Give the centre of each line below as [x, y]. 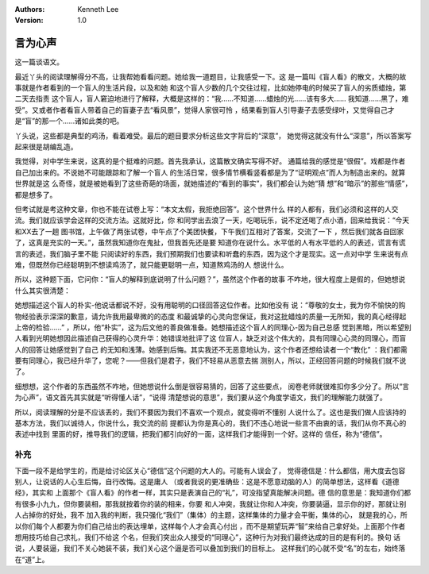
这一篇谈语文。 [39, 62]
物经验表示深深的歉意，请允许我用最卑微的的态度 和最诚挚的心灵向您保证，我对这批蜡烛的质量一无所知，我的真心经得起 [211, 316]
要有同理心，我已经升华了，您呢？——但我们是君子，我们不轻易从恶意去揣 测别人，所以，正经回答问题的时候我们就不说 [211, 360]
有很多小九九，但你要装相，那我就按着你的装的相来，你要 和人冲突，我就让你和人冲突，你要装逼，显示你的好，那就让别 [211, 503]
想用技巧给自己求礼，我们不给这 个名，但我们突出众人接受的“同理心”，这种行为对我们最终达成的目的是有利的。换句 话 [208, 537]
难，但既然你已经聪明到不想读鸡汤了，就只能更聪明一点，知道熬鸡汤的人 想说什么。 [151, 264]
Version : [29, 21]
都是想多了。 [36, 195]
